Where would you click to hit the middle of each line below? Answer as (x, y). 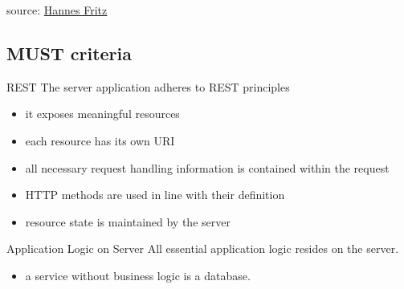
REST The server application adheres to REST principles (148, 86)
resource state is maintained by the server (128, 221)
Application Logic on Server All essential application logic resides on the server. (203, 248)
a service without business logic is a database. (138, 275)
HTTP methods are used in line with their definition (155, 195)
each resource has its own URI (100, 140)
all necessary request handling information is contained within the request (207, 167)
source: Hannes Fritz (57, 10)
